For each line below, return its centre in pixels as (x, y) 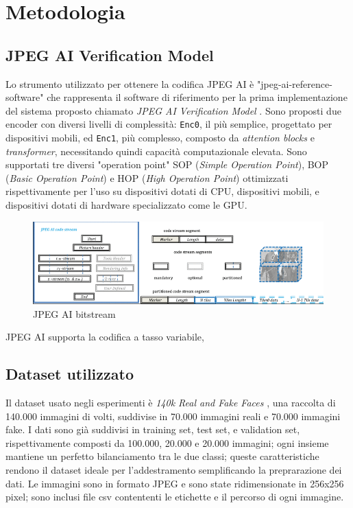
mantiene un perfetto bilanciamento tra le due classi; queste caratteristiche (162, 456)
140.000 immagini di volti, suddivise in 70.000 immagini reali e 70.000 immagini (173, 416)
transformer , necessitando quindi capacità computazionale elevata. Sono (156, 151)
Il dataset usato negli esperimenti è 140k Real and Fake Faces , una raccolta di (171, 403)
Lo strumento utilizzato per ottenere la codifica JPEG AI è (130, 83)
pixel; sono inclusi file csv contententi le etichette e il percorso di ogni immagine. (175, 497)
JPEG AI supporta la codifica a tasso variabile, (105, 337)
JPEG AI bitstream (74, 313)
